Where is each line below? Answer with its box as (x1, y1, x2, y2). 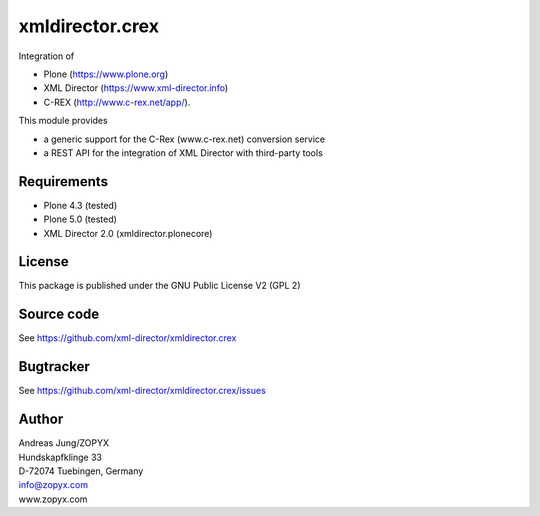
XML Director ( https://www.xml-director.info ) (43, 82, 229, 94)
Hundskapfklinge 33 (18, 451, 102, 463)
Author (18, 411, 64, 428)
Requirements (18, 173, 109, 190)
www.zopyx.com (18, 493, 88, 505)
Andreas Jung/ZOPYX (18, 437, 110, 449)
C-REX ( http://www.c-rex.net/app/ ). (43, 96, 191, 108)
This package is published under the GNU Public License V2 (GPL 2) (18, 280, 301, 292)
